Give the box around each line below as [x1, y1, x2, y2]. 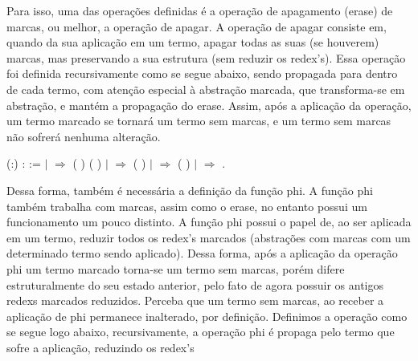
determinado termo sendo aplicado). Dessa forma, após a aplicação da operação [6, 245, 398, 262]
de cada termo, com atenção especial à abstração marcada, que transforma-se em [6, 80, 405, 97]
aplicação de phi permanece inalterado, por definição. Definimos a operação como [6, 307, 408, 324]
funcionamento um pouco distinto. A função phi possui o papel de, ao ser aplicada [6, 213, 412, 230]
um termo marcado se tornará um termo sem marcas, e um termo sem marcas [6, 112, 391, 129]
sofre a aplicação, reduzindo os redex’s [6, 339, 195, 355]
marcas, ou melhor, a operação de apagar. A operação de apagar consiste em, [6, 18, 387, 34]
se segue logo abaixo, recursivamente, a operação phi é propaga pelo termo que [6, 323, 395, 340]
